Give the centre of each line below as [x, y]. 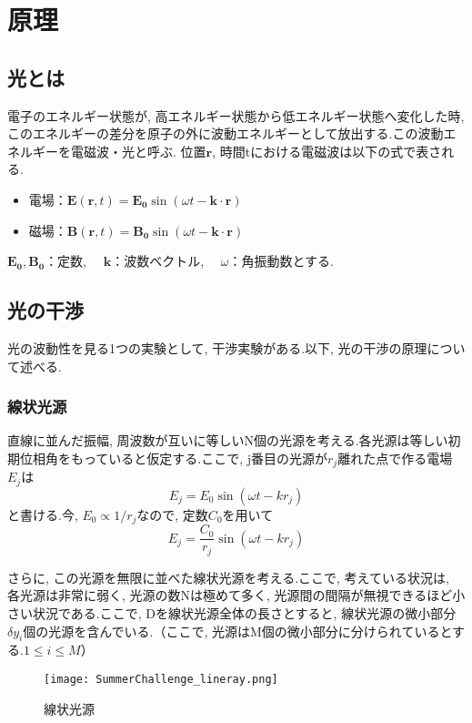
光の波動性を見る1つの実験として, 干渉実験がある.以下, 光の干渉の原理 [217, 347]
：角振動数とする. [281, 261]
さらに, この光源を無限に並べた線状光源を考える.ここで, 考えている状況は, [228, 577]
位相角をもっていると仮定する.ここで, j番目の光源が [174, 458]
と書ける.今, [43, 514]
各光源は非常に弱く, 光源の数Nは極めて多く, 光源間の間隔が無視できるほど [230, 595]
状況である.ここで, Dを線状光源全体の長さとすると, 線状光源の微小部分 [244, 613]
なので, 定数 [172, 514]
